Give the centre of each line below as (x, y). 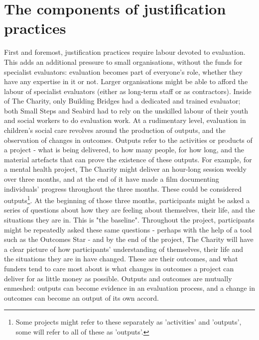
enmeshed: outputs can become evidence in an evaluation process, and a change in (129, 288)
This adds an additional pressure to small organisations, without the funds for (123, 61)
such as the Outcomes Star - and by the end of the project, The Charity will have (129, 239)
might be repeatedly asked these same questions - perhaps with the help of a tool (128, 229)
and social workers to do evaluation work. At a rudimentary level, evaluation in (125, 120)
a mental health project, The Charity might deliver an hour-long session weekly (125, 169)
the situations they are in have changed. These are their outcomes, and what (121, 259)
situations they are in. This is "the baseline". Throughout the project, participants (129, 220)
